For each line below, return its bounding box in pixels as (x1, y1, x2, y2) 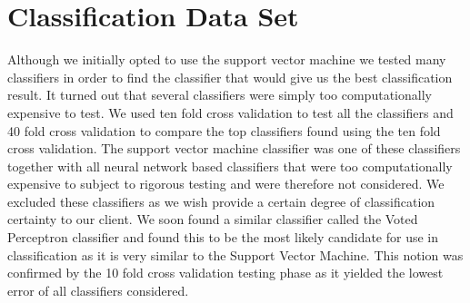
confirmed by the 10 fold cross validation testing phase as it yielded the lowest (7, 263, 444, 282)
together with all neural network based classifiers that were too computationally (7, 156, 453, 175)
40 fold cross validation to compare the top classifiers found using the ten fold (7, 121, 441, 140)
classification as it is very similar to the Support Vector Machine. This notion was (7, 245, 464, 264)
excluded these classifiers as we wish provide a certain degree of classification (7, 191, 435, 210)
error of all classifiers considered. (7, 280, 189, 299)
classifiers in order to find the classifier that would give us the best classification (7, 67, 453, 86)
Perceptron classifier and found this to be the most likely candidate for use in (7, 228, 439, 247)
